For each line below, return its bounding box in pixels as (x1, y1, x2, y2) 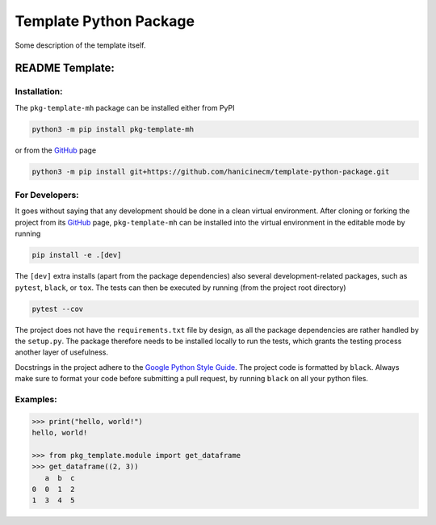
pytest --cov (31, 304, 84, 313)
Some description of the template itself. (15, 40, 146, 50)
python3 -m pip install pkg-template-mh (31, 124, 194, 133)
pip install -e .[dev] (31, 250, 122, 260)
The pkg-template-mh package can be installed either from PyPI (15, 103, 235, 112)
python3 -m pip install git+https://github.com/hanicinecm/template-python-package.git (31, 166, 390, 176)
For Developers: (15, 190, 80, 201)
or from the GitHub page (15, 145, 97, 155)
